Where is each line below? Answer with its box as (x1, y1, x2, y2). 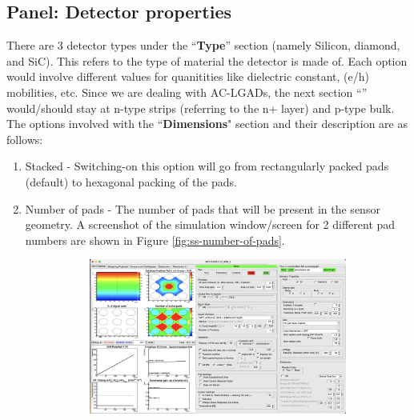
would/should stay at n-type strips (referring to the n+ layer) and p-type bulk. (6, 99, 395, 116)
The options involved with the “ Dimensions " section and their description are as (6, 115, 408, 132)
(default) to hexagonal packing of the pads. (25, 173, 237, 190)
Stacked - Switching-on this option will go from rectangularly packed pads (25, 158, 389, 174)
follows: (6, 130, 43, 147)
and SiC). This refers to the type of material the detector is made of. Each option (6, 52, 408, 69)
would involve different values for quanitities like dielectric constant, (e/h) (6, 68, 370, 85)
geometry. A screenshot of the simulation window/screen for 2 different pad (25, 216, 396, 233)
